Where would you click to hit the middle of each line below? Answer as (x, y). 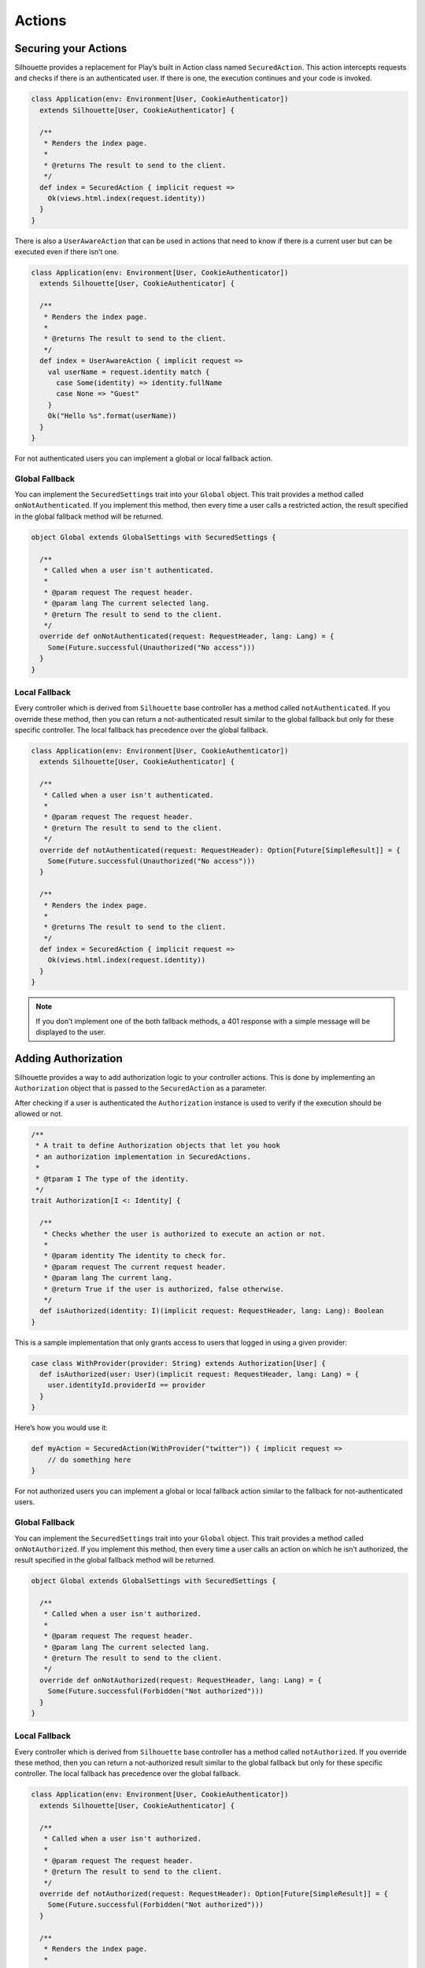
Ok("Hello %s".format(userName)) (112, 416)
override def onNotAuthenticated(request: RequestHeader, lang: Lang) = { (187, 636)
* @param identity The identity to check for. (135, 1256)
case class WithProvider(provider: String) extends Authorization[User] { (179, 1363)
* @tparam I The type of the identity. (112, 1178)
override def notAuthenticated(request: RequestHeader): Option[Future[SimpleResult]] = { (220, 850)
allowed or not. (39, 1114)
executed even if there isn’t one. (67, 252)
